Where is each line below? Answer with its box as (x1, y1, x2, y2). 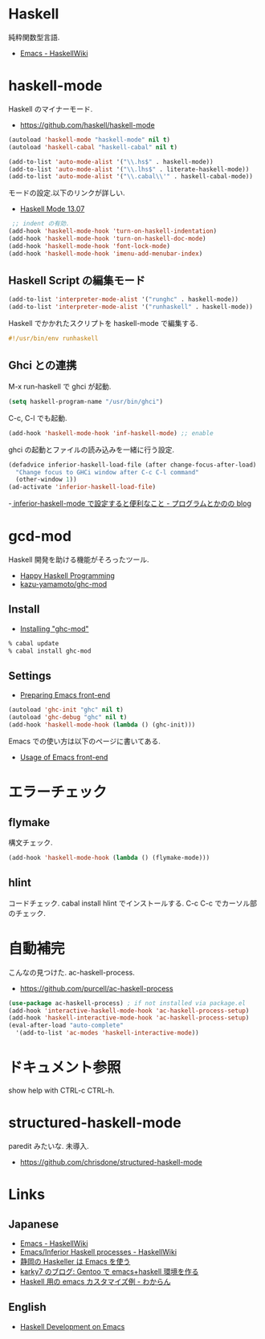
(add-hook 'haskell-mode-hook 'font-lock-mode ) (8, 242, 171, 250)
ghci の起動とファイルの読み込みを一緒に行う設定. (8, 445, 175, 454)
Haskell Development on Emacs (19, 1321, 125, 1331)
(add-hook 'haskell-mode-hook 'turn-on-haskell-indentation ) (8, 227, 218, 235)
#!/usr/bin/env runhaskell (8, 335, 99, 343)
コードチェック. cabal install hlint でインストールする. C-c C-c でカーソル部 (8, 898, 257, 908)
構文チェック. (8, 838, 54, 848)
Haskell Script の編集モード (8, 274, 146, 287)
